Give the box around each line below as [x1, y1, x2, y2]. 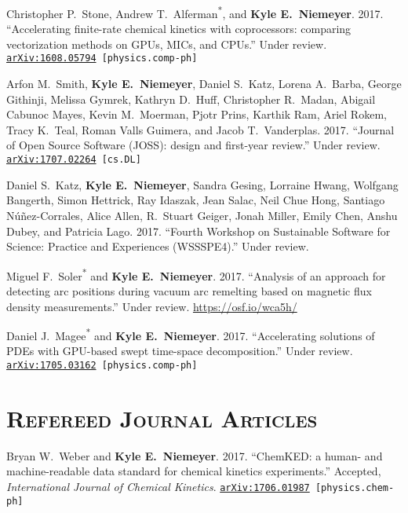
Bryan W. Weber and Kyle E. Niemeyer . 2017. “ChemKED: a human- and [6, 447, 383, 464]
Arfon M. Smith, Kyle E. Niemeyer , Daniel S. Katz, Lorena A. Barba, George [6, 75, 402, 92]
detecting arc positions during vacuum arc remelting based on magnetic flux [6, 282, 372, 299]
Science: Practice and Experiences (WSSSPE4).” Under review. [6, 238, 309, 255]
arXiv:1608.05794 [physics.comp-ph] [6, 53, 198, 64]
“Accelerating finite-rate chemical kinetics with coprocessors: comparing [6, 20, 352, 37]
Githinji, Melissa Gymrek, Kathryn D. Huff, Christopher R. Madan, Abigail [6, 90, 376, 107]
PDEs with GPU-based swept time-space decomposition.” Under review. [6, 343, 353, 359]
